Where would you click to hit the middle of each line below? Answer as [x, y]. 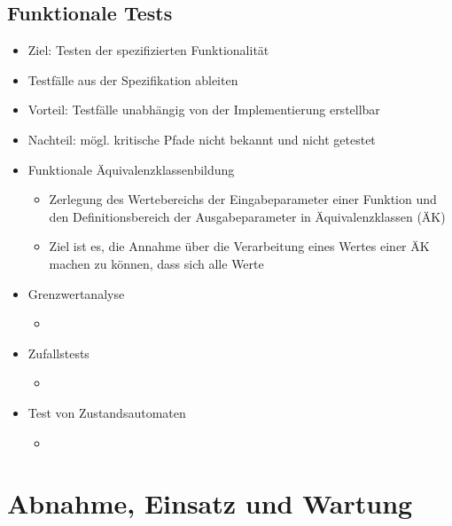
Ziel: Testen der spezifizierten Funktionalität [148, 50]
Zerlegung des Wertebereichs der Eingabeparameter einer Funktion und [243, 199]
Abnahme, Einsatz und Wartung [210, 503]
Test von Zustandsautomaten [107, 412]
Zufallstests [58, 353]
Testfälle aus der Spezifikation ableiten [133, 79]
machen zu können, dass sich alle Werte [156, 263]
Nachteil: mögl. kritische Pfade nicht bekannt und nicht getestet [202, 139]
